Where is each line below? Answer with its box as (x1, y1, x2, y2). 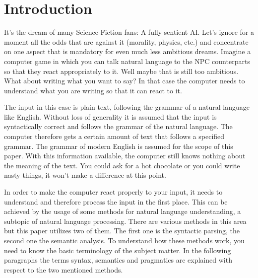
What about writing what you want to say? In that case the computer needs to (4, 75, 245, 86)
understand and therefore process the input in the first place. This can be (4, 196, 228, 207)
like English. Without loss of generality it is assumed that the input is (4, 111, 217, 122)
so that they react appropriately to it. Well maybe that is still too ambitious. (4, 66, 239, 76)
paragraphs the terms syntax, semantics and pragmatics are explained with (4, 255, 232, 265)
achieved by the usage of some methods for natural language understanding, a (4, 206, 241, 216)
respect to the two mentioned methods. (4, 264, 123, 275)
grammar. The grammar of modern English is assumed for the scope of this (4, 140, 233, 151)
